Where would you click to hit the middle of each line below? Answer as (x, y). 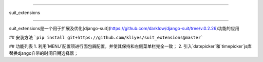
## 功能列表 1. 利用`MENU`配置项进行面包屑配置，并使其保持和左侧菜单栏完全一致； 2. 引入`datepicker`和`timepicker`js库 (130, 46)
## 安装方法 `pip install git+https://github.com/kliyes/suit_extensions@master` (106, 37)
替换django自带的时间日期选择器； (44, 53)
